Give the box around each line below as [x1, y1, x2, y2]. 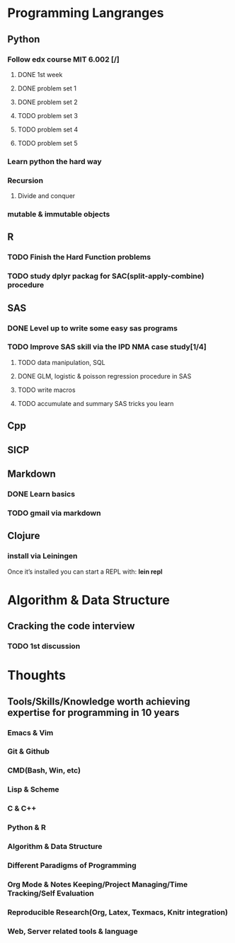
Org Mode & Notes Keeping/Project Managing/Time [7, 879, 188, 889]
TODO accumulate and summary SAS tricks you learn [17, 399, 174, 407]
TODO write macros [17, 386, 76, 394]
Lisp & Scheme [7, 785, 59, 794]
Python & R [7, 823, 46, 833]
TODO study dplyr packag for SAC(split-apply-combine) [7, 271, 205, 281]
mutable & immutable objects [7, 209, 110, 219]
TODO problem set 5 [17, 139, 78, 147]
